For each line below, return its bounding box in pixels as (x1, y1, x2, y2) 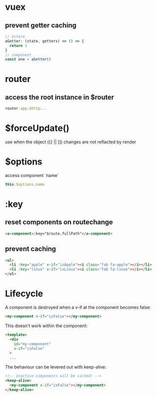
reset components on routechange (5, 218, 113, 226)
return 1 (9, 43, 27, 48)
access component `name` (5, 173, 59, 178)
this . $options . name (5, 182, 45, 187)
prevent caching (5, 245, 56, 253)
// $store (5, 34, 25, 39)
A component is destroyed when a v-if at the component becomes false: (5, 305, 151, 310)
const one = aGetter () (5, 57, 51, 62)
